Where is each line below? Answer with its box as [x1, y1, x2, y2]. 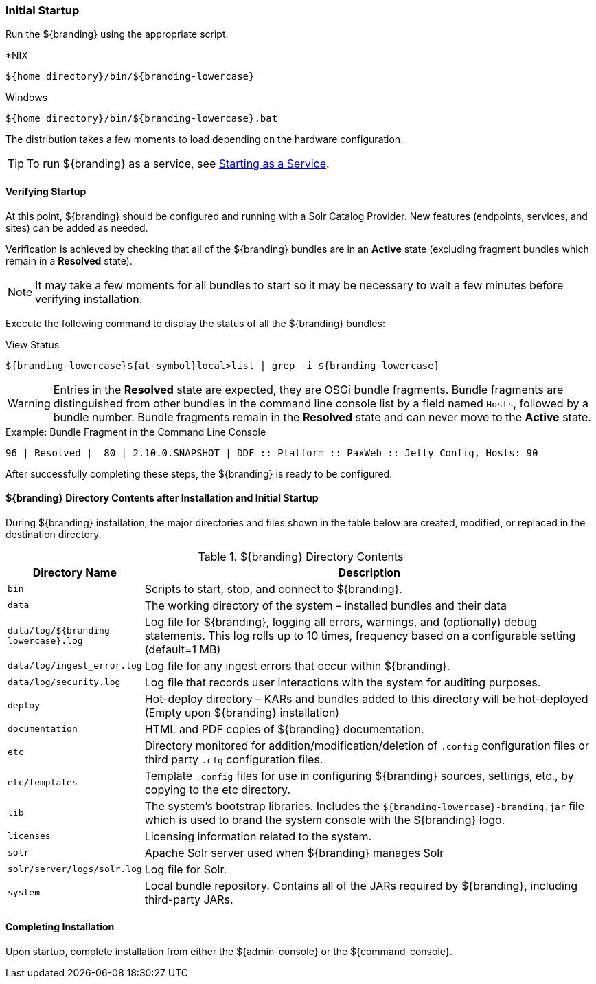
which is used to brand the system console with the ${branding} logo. [144, 812, 505, 827]
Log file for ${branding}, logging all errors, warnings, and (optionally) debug [144, 614, 538, 629]
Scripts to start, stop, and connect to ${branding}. [144, 581, 402, 596]
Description [338, 565, 401, 579]
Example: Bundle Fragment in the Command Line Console [5, 425, 266, 438]
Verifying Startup [5, 185, 87, 197]
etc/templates [8, 777, 78, 788]
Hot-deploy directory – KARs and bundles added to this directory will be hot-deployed [144, 691, 588, 706]
